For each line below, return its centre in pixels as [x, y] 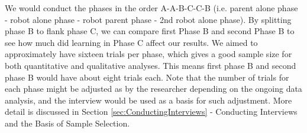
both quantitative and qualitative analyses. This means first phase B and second [151, 65]
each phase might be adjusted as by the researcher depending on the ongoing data [153, 89]
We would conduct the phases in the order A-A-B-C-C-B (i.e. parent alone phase [151, 8]
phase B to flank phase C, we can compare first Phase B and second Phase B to [150, 31]
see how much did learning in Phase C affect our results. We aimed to [131, 42]
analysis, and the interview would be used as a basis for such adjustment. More [148, 100]
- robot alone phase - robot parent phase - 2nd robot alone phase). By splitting [148, 19]
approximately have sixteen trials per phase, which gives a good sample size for [148, 54]
